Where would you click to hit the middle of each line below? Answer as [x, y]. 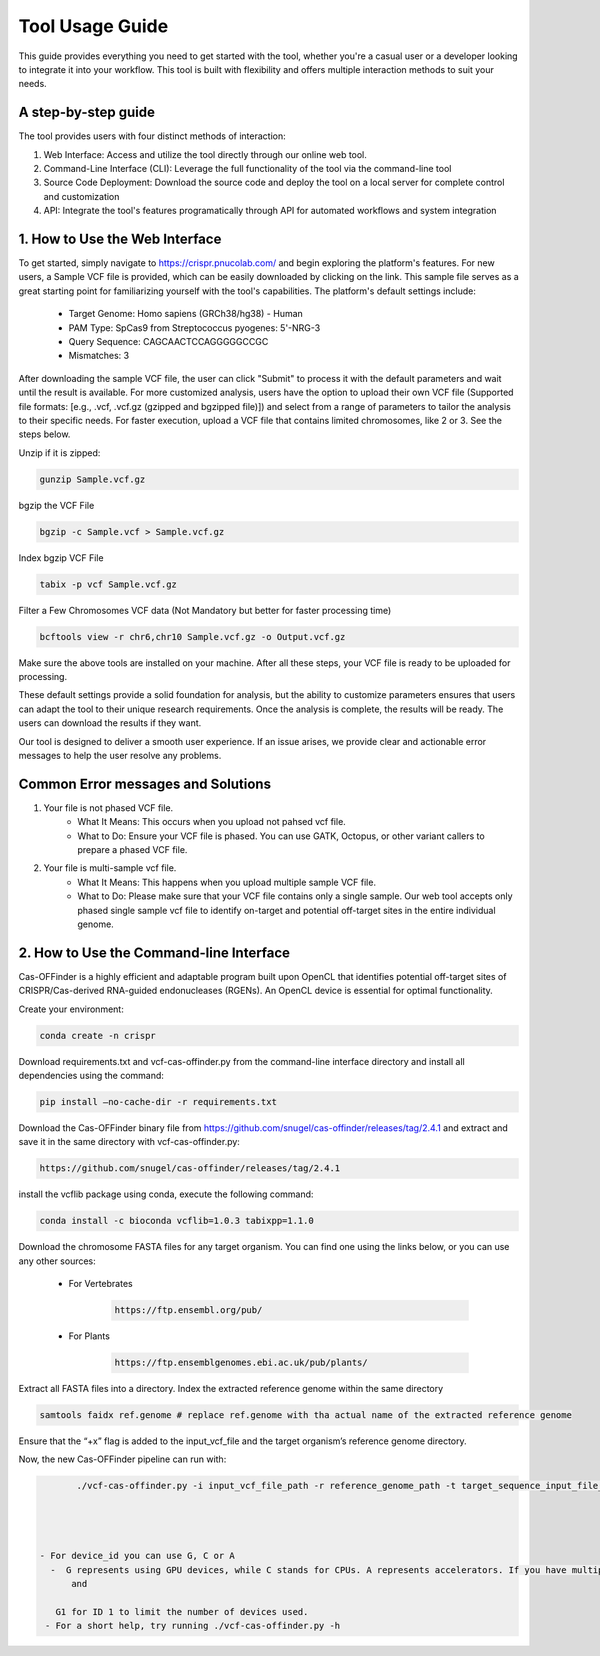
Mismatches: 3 [99, 356]
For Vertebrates [101, 1284]
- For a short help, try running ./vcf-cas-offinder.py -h [193, 1626]
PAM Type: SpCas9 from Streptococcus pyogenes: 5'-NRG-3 [194, 327]
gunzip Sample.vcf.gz [92, 479]
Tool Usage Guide [93, 26]
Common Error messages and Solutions [145, 783]
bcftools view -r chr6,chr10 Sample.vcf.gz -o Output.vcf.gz [192, 636]
